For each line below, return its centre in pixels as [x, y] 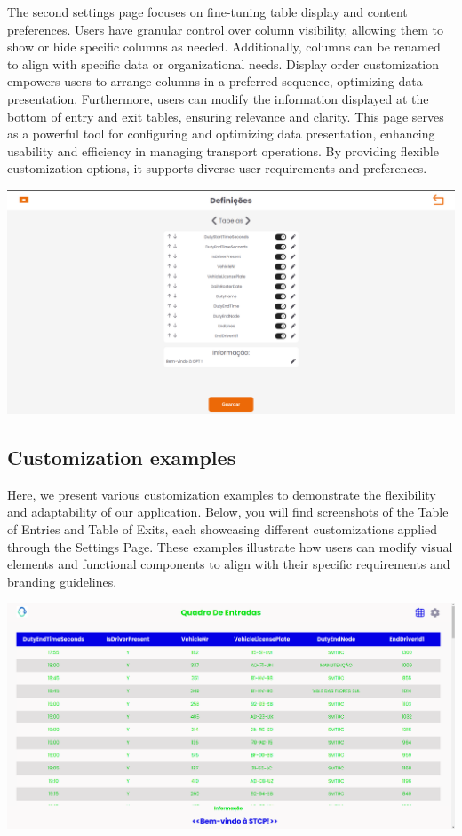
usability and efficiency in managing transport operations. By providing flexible [223, 150]
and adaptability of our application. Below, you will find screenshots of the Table [228, 512]
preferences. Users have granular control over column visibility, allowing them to [225, 29]
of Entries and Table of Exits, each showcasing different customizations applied [222, 528]
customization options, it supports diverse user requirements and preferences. [217, 168]
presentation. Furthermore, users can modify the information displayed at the [218, 98]
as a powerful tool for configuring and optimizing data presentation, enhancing [221, 134]
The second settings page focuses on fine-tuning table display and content [207, 12]
